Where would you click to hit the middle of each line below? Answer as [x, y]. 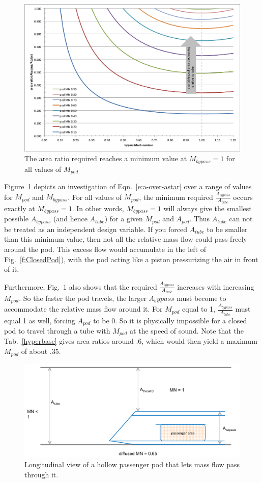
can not [241, 219]
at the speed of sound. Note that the [187, 331]
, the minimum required [176, 197]
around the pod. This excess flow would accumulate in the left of [105, 249]
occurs [243, 197]
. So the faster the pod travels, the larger [83, 298]
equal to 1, [199, 309]
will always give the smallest [208, 208]
